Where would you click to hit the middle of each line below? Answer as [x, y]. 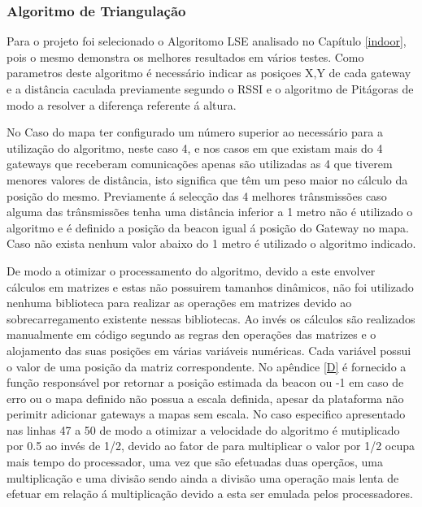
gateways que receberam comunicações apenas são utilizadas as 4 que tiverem [200, 164]
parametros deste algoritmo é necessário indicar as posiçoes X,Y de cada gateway [209, 73]
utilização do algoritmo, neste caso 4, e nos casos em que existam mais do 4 [195, 147]
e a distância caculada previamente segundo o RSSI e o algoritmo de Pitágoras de [210, 89]
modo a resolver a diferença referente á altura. [122, 104]
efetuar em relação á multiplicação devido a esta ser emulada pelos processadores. [210, 494]
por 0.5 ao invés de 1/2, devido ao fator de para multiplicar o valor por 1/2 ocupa [211, 446]
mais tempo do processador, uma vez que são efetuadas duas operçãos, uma [195, 462]
